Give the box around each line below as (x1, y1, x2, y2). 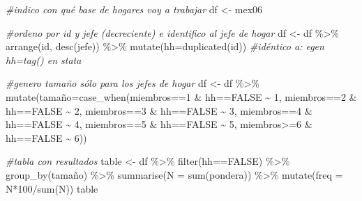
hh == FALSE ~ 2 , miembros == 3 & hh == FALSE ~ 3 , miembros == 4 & (6, 103, 312, 118)
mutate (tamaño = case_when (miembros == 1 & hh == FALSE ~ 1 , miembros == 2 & (6, 89, 357, 104)
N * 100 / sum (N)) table (6, 181, 98, 195)
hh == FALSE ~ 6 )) (6, 130, 87, 145)
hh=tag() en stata (6, 52, 82, 67)
